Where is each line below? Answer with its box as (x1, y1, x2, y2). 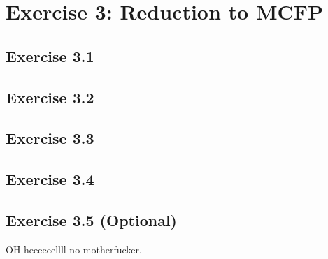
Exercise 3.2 (6, 86, 94, 108)
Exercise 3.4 (6, 168, 94, 190)
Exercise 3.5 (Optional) (6, 209, 177, 230)
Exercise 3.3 (6, 127, 94, 149)
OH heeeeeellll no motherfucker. (6, 242, 142, 256)
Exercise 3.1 (6, 45, 94, 66)
